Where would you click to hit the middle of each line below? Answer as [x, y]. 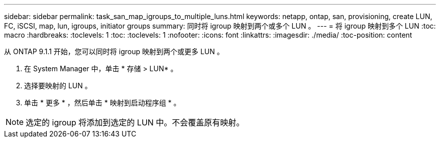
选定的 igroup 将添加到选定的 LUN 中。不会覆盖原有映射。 [135, 122]
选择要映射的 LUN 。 [58, 86]
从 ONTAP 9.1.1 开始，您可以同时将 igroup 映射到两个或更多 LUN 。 [114, 51]
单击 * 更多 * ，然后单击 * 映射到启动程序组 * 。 [102, 103]
